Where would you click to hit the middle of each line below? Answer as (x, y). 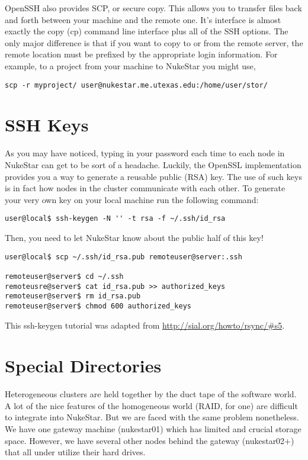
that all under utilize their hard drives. (75, 452)
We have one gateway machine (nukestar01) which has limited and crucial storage (153, 429)
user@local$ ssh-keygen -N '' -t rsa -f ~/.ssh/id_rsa (115, 219)
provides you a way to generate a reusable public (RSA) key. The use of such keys (153, 176)
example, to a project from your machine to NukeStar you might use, (130, 65)
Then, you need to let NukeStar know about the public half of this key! (134, 237)
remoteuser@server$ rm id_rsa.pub (73, 296)
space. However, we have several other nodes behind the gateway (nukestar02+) (150, 440)
